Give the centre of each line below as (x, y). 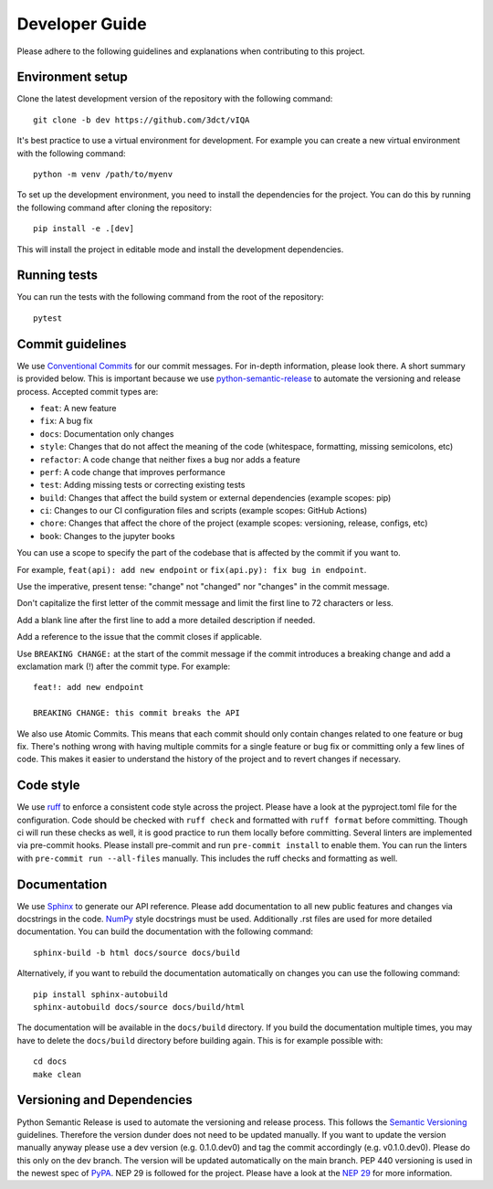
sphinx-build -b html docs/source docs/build (137, 952)
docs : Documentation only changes (107, 433)
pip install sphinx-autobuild (101, 994)
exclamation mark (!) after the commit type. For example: (124, 666)
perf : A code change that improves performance (132, 472)
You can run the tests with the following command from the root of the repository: (170, 297)
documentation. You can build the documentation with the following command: (165, 931)
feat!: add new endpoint (89, 687)
